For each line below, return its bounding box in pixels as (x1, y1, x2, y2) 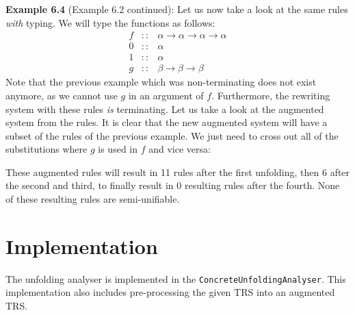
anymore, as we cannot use (5, 88, 118, 102)
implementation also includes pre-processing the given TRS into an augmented (5, 285, 335, 299)
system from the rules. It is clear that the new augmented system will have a (5, 115, 328, 129)
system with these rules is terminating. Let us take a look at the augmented (5, 101, 324, 116)
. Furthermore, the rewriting (211, 88, 330, 102)
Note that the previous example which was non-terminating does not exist (5, 75, 317, 89)
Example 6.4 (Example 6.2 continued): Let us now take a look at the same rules (5, 2, 348, 16)
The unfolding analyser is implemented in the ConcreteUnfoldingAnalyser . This (5, 271, 346, 286)
